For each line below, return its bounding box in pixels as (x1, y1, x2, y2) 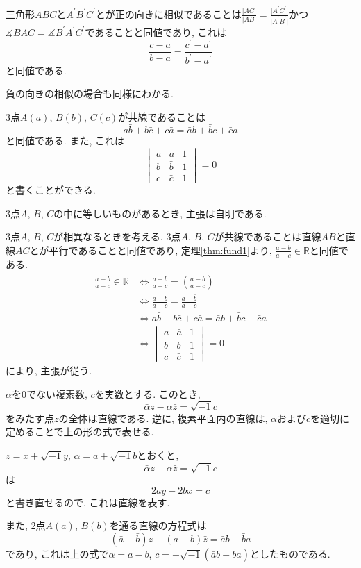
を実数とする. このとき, (94, 386, 201, 401)
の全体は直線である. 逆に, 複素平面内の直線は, (58, 410, 268, 425)
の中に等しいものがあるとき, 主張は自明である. (53, 206, 267, 220)
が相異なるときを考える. (53, 229, 163, 244)
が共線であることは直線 (214, 229, 321, 244)
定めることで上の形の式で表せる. (6, 424, 154, 439)
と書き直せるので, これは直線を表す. (6, 494, 170, 509)
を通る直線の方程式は (109, 518, 207, 533)
